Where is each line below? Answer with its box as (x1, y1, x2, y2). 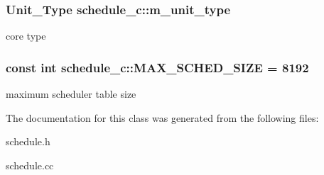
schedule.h (6, 134, 50, 149)
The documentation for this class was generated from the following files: (6, 110, 319, 125)
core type (6, 28, 46, 43)
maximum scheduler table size (6, 86, 136, 101)
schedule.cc (6, 157, 54, 172)
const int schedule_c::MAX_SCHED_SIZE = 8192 (6, 58, 309, 76)
